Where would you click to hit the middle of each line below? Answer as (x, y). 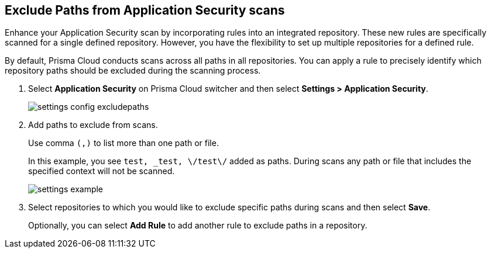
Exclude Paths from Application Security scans (145, 10)
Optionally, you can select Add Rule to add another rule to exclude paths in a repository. (198, 226)
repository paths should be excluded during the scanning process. (133, 71)
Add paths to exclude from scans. (93, 125)
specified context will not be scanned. (102, 171)
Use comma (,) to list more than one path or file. (123, 143)
